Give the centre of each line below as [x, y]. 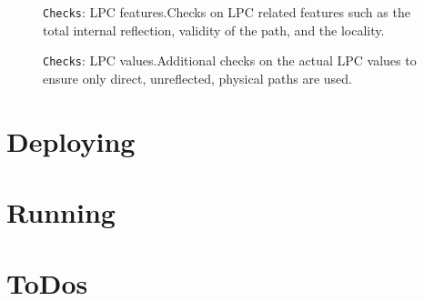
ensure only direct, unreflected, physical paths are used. [197, 78]
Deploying [71, 140]
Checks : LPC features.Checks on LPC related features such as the [227, 12]
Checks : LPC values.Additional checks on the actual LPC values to [230, 60]
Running [61, 212]
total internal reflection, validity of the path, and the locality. [214, 30]
